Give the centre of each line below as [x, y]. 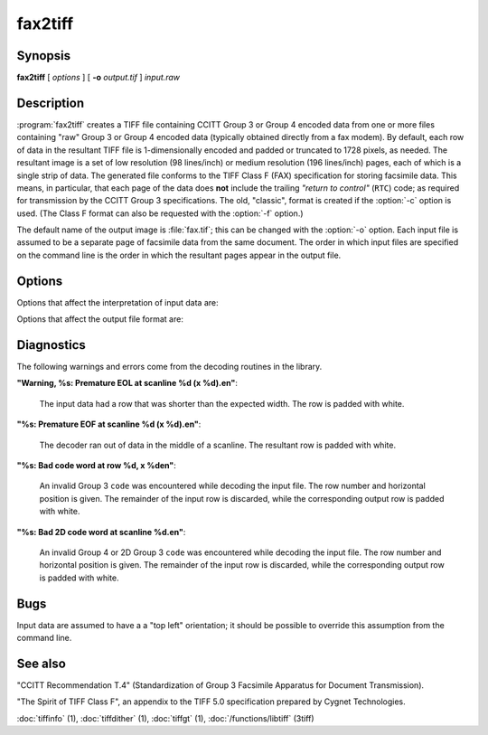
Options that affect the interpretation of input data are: [117, 302]
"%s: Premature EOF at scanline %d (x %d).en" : [109, 424]
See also [42, 663]
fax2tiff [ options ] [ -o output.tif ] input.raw [99, 78]
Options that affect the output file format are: [100, 319]
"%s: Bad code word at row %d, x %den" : [96, 466]
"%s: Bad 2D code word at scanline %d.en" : [101, 532]
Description [51, 103]
